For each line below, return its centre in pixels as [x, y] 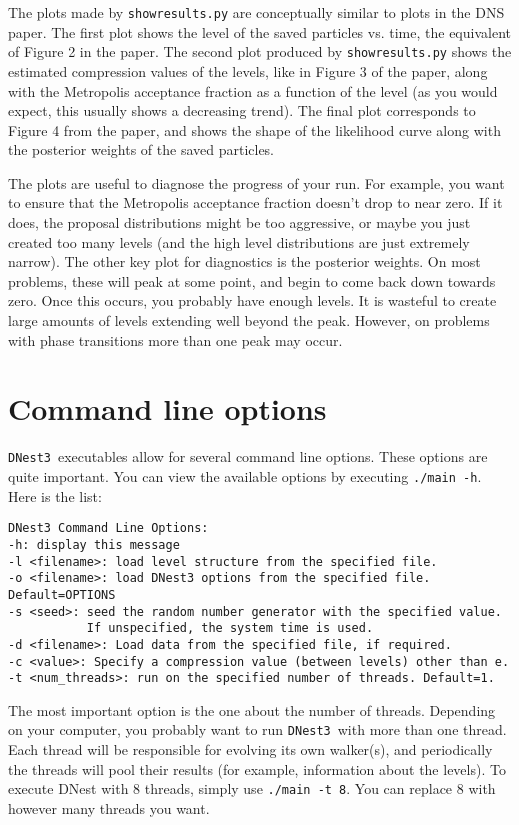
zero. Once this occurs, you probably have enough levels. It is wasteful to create [252, 300]
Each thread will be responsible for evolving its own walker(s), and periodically [250, 749]
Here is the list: [55, 495]
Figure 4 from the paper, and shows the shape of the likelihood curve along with [254, 129]
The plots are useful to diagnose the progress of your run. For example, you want [256, 182]
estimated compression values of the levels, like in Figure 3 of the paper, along [248, 70]
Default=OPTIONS [62, 594]
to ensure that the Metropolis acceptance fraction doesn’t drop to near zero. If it [255, 202]
